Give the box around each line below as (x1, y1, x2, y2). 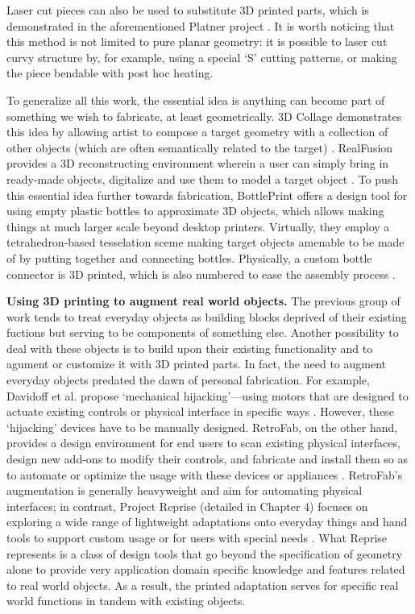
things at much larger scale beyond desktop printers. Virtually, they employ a (6, 218, 390, 234)
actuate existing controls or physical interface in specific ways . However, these (6, 403, 394, 420)
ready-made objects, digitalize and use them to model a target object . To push (6, 170, 399, 187)
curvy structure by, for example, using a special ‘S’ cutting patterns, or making (6, 48, 397, 65)
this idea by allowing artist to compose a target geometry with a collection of (6, 123, 388, 140)
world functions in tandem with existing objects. (6, 592, 246, 609)
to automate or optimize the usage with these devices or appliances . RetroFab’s (6, 466, 403, 483)
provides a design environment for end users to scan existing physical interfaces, (6, 434, 400, 451)
